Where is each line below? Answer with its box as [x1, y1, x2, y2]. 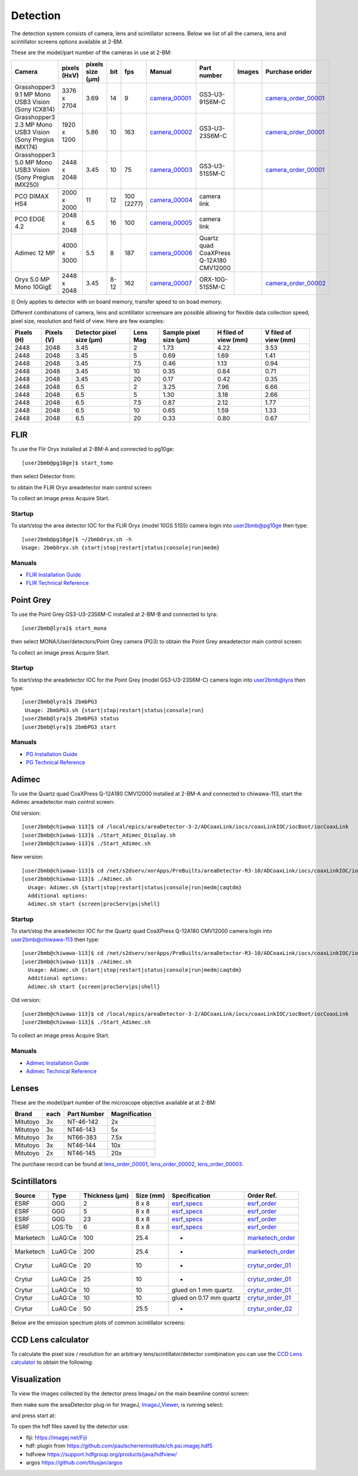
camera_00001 [150, 94, 192, 102]
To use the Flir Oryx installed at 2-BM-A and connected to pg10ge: [11, 445, 174, 453]
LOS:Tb [51, 1223, 73, 1231]
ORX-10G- [199, 275, 228, 284]
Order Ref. [247, 1191, 277, 1200]
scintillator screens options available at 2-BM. [11, 38, 124, 45]
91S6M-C [199, 97, 226, 106]
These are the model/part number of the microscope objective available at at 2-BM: [11, 1099, 217, 1106]
